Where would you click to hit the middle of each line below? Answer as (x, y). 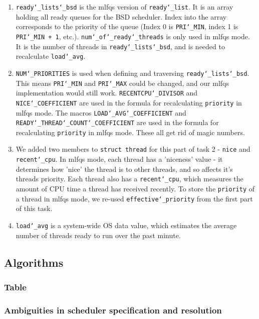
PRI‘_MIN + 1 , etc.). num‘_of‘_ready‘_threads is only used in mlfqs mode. (133, 36)
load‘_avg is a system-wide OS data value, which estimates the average (126, 225)
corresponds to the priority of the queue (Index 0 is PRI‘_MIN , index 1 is (127, 26)
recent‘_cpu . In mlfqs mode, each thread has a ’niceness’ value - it (119, 159)
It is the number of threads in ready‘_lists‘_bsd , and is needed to (120, 46)
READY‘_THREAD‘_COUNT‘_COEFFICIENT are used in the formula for (117, 122)
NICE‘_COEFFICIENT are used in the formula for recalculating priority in (129, 102)
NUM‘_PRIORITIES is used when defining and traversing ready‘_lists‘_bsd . (133, 73)
